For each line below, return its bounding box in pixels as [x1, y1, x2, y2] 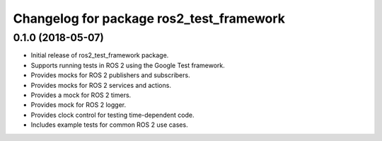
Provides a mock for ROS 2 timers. [30, 91, 132, 99]
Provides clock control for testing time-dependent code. [30, 111, 195, 119]
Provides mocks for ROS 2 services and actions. [30, 81, 171, 89]
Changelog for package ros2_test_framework [13, 11, 286, 26]
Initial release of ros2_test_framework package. [30, 51, 169, 60]
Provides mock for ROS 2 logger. [30, 101, 127, 109]
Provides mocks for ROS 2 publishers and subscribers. [30, 71, 190, 79]
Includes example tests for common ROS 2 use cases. [30, 120, 188, 129]
